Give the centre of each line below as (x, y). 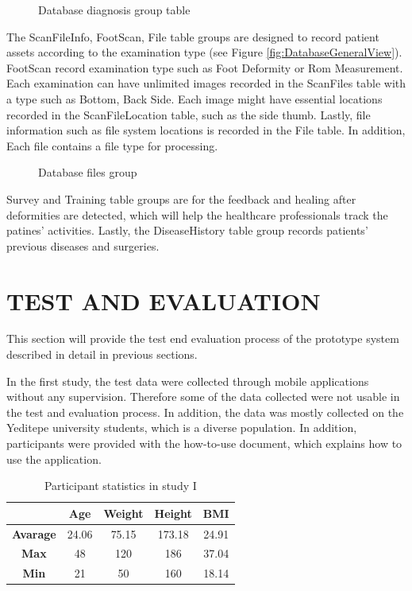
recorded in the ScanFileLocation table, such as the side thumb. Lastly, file (189, 114)
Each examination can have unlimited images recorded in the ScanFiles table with (206, 83)
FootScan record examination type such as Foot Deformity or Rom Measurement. (205, 67)
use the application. (54, 459)
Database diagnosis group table (114, 10)
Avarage (34, 533)
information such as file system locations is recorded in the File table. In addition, (206, 130)
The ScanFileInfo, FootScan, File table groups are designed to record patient (193, 36)
